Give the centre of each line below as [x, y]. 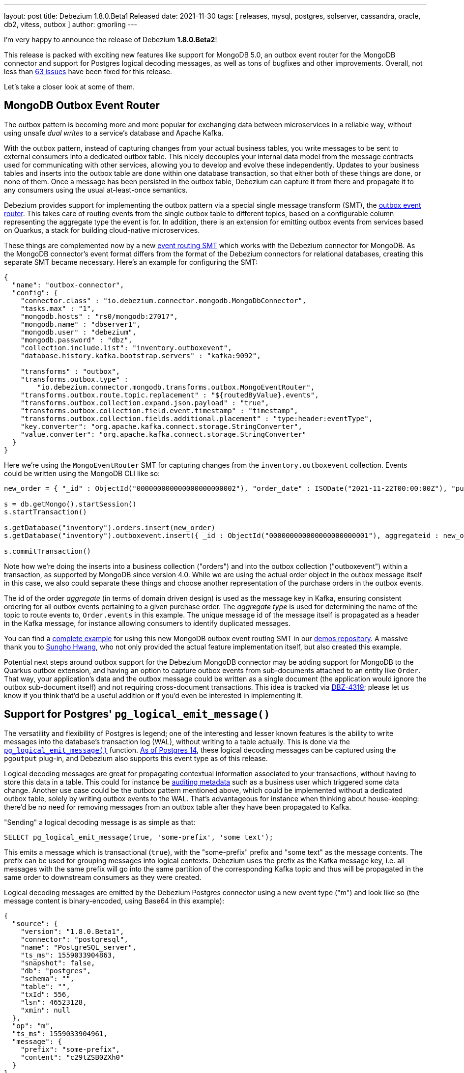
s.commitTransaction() [48, 551]
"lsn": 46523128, [54, 1002]
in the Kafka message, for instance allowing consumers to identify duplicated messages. [147, 623]
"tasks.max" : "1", [58, 308]
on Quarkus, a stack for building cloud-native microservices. [102, 230]
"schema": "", [47, 978]
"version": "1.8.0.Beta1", [72, 931]
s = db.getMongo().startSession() [70, 504]
